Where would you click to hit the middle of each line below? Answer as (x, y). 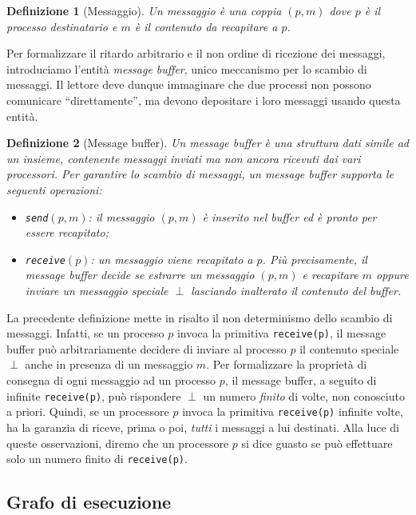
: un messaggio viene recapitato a (172, 259)
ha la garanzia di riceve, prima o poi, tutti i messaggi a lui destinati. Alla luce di (203, 427)
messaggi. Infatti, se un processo (85, 333)
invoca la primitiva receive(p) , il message (281, 333)
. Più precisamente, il (315, 259)
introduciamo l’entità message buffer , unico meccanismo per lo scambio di (187, 68)
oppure (392, 275)
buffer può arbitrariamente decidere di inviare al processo (147, 348)
